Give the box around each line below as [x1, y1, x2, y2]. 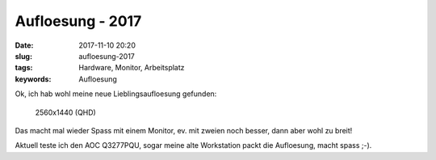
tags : [15, 63, 33, 73]
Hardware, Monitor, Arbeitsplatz [78, 63, 185, 73]
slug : [15, 51, 32, 61]
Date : [15, 40, 34, 50]
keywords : [15, 74, 52, 84]
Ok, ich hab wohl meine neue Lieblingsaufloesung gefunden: [15, 89, 217, 99]
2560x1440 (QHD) [35, 107, 96, 117]
